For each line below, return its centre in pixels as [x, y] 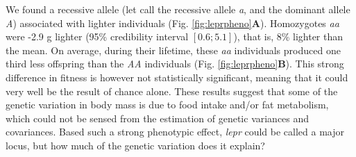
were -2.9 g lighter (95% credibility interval [97, 36]
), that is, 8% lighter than [288, 36]
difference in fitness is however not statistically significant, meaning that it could [177, 77]
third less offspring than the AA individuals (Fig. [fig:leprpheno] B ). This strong [175, 64]
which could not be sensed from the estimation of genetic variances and [158, 118]
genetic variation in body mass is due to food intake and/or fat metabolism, [167, 105]
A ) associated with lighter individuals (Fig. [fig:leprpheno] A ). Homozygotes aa [172, 23]
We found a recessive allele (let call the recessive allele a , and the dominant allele [178, 9]
